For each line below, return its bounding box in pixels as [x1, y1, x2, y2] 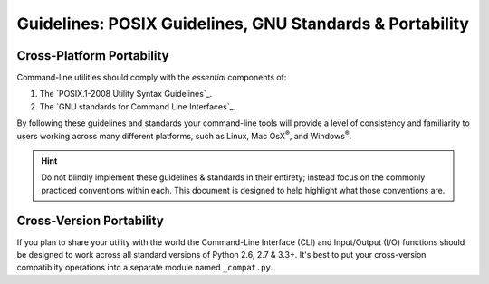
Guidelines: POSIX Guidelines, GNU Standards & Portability [16, 14, 470, 33]
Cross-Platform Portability [16, 48, 169, 63]
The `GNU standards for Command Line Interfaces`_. [39, 100, 236, 112]
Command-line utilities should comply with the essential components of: [16, 72, 287, 83]
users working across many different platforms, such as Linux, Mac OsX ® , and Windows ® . [16, 128, 352, 141]
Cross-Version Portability [16, 213, 165, 228]
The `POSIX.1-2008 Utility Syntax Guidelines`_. [39, 89, 213, 99]
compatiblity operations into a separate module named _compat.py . [16, 262, 273, 273]
